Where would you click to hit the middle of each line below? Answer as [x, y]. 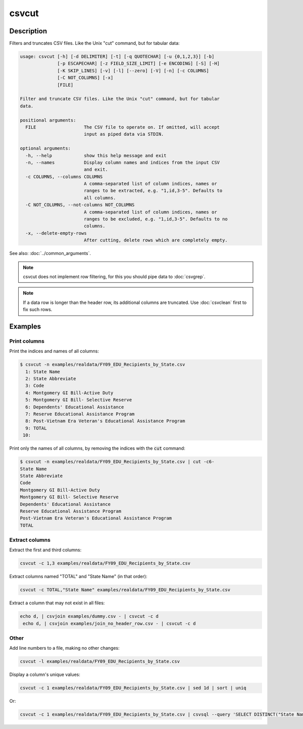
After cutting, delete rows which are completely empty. [156, 240]
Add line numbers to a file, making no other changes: [64, 648]
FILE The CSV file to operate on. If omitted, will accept [122, 127]
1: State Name [43, 372]
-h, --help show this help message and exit [96, 155]
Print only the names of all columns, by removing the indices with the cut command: [97, 448]
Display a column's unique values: [45, 674]
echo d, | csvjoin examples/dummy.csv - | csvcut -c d [89, 616]
